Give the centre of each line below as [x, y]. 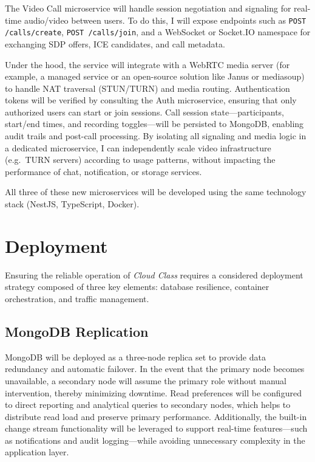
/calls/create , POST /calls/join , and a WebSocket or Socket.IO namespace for [158, 32]
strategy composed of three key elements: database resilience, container [137, 287]
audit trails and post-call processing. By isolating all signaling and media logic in [156, 136]
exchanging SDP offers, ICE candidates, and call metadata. [115, 43]
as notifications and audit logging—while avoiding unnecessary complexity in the [155, 440]
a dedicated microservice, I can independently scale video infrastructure [138, 147]
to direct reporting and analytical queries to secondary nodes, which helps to [148, 405]
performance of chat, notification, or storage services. [103, 171]
